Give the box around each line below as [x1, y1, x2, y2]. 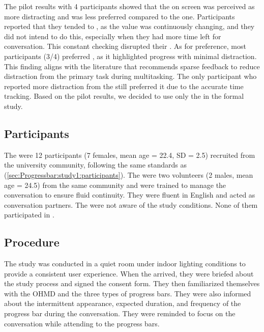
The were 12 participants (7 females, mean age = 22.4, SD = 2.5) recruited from [4, 149, 255, 160]
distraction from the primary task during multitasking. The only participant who [4, 71, 257, 81]
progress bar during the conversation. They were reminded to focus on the [4, 308, 236, 319]
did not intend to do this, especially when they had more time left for [4, 31, 221, 41]
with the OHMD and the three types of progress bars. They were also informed [4, 288, 251, 298]
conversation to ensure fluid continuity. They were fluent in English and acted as [4, 189, 255, 200]
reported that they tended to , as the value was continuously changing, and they [4, 21, 255, 32]
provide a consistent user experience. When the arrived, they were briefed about [4, 268, 254, 279]
